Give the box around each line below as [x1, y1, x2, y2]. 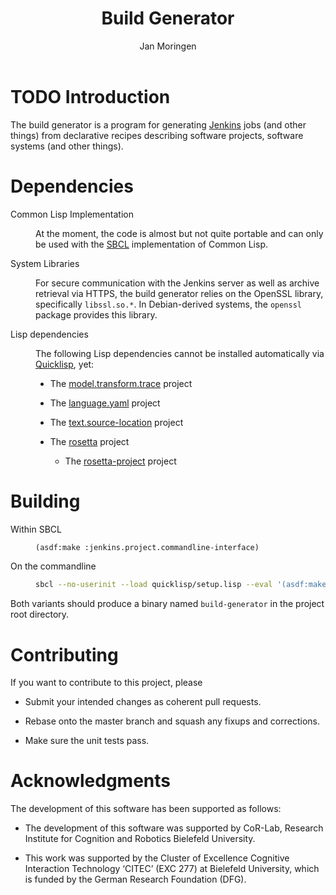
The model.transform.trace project [49, 377, 193, 389]
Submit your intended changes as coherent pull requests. [24, 696, 262, 708]
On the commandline [10, 560, 97, 572]
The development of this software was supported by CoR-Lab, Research [24, 822, 324, 834]
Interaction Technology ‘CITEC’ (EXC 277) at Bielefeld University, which [24, 863, 320, 875]
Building [10, 490, 81, 512]
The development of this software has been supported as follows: [10, 803, 282, 815]
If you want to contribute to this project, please [10, 677, 203, 689]
